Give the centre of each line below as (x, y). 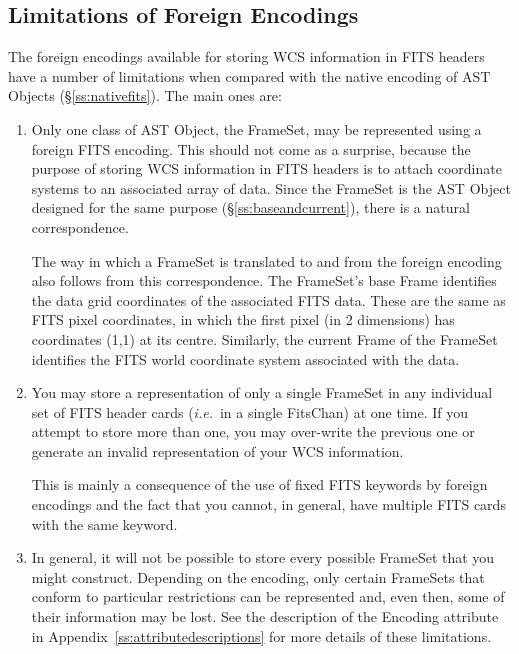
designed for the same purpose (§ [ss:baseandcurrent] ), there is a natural (250, 207)
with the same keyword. (104, 523)
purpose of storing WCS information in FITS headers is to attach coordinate (266, 168)
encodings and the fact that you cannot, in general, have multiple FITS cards (268, 504)
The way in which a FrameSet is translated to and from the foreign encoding (266, 260)
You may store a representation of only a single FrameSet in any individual (262, 392)
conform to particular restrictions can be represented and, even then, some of (268, 596)
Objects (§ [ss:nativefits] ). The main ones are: (145, 95)
